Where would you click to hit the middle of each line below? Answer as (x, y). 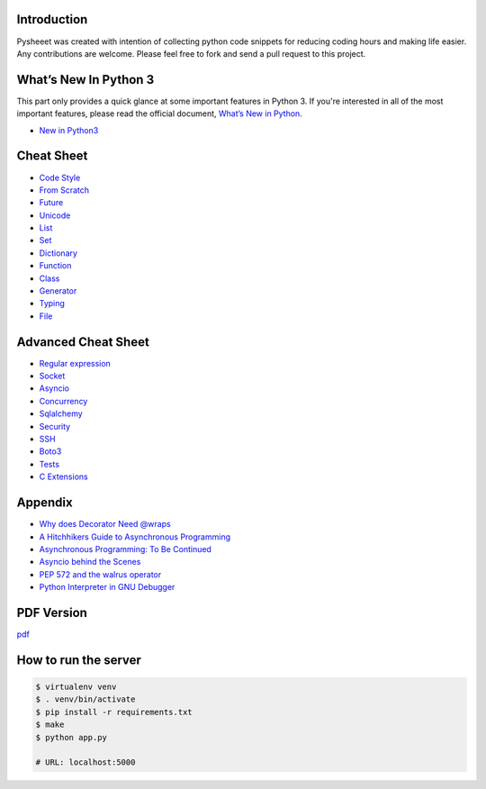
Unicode (55, 215)
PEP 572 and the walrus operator (100, 574)
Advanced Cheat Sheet (83, 342)
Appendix (45, 503)
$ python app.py (72, 737)
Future (51, 203)
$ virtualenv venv (76, 686)
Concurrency (63, 401)
